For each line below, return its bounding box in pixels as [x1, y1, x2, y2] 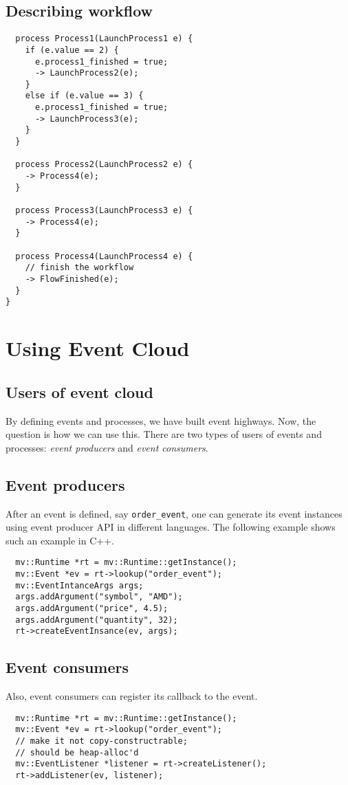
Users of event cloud [6, 381, 153, 402]
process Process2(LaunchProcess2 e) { [15, 159, 193, 170]
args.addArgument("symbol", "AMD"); [15, 592, 183, 602]
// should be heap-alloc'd [15, 747, 139, 758]
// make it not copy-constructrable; [15, 736, 188, 747]
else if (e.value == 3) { [25, 91, 144, 101]
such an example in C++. [6, 533, 114, 547]
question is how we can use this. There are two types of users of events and [6, 427, 322, 441]
